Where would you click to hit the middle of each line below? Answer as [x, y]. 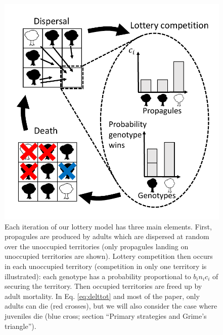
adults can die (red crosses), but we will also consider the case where [111, 306]
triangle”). [20, 326]
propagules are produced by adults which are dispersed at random [107, 236]
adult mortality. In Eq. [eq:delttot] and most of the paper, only [102, 296]
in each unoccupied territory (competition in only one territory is [106, 266]
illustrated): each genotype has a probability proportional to [98, 276]
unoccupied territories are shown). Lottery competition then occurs [109, 256]
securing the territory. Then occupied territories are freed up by [103, 286]
